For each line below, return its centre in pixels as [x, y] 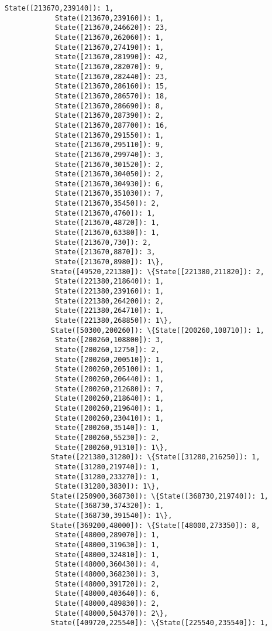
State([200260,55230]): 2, [107, 437]
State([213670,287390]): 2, [109, 116]
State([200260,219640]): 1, [109, 408]
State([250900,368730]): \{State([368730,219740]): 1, [160, 496]
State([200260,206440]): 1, [109, 379]
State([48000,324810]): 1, [107, 555]
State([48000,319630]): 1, [107, 545]
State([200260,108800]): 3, [109, 340]
